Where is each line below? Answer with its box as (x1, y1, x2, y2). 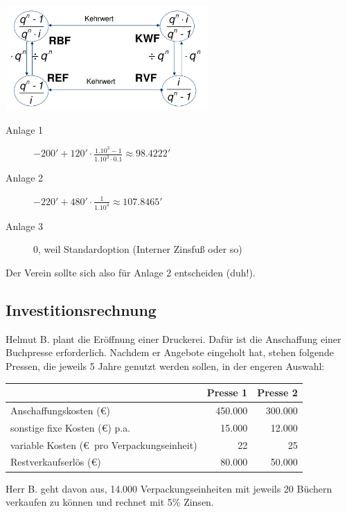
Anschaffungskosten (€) (10, 403, 110, 417)
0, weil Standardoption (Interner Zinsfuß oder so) (33, 242, 242, 256)
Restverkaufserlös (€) (10, 454, 101, 469)
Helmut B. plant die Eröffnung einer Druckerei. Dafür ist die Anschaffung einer (6, 331, 341, 346)
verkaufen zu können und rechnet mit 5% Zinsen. (6, 495, 214, 509)
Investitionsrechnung (6, 299, 157, 320)
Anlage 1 (6, 122, 44, 136)
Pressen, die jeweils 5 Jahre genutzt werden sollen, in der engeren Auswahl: (6, 358, 325, 373)
